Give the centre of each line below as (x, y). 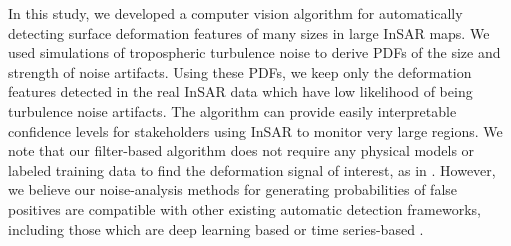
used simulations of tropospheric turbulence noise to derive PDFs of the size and (254, 52)
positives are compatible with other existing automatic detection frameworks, (244, 208)
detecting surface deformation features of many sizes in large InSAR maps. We (249, 32)
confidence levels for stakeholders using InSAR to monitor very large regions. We (255, 130)
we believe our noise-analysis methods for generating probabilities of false (233, 189)
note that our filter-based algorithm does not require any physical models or (241, 150)
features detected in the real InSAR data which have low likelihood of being (240, 91)
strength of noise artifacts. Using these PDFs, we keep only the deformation (240, 71)
